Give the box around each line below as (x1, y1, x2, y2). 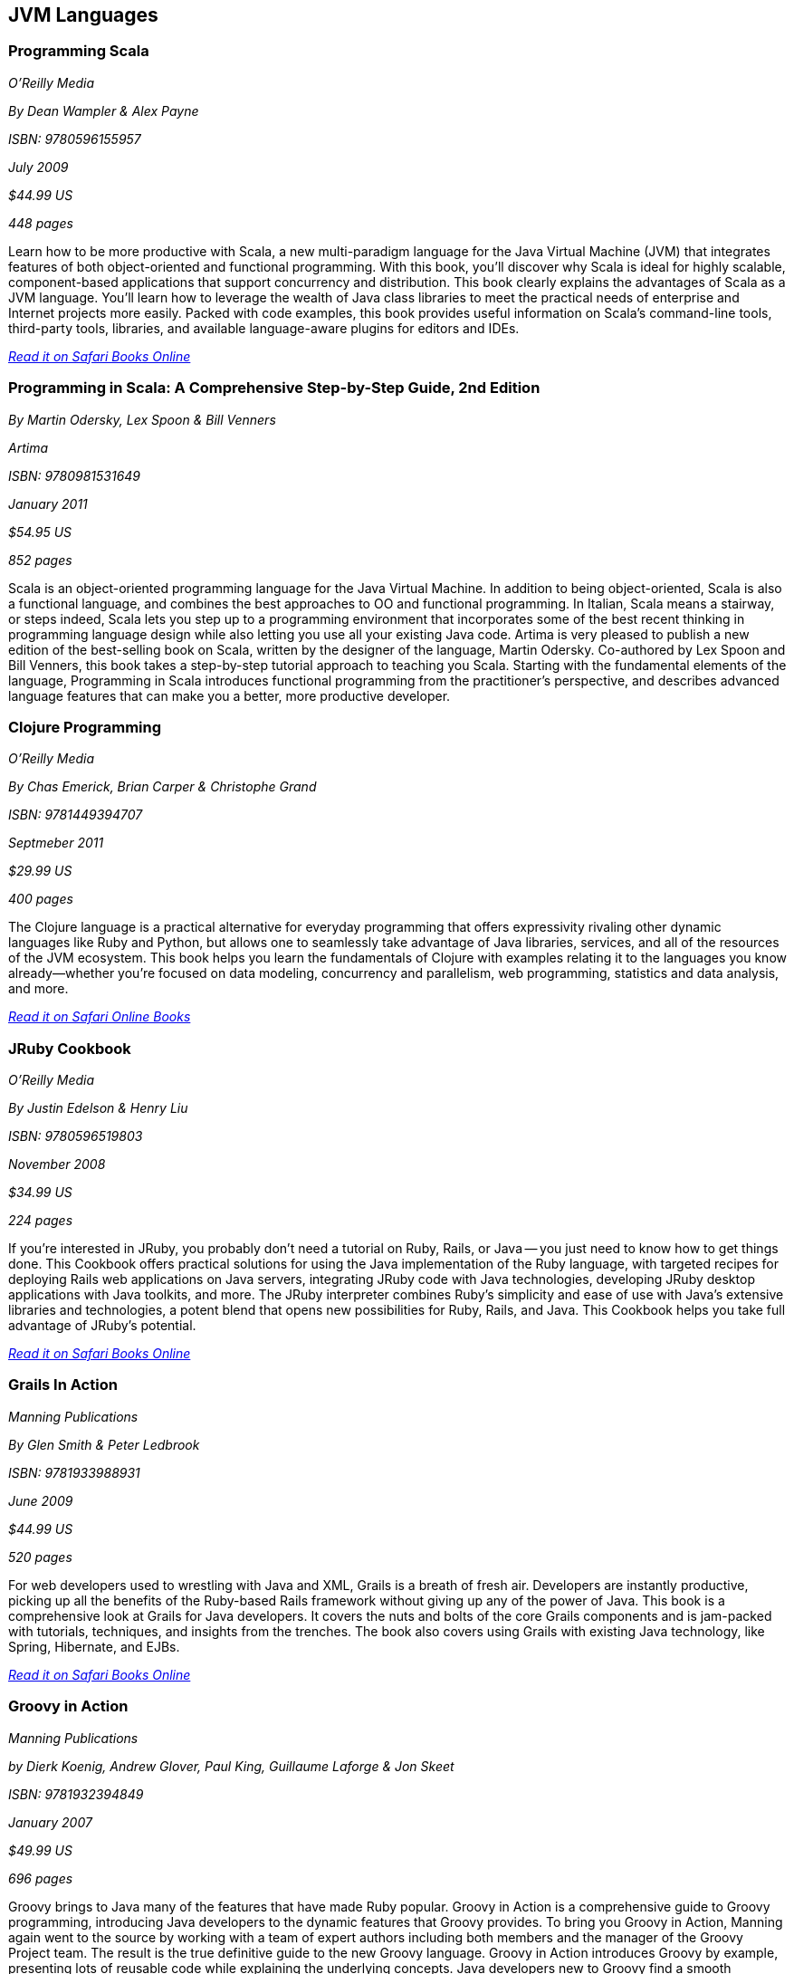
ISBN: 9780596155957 (8, 130, 141, 147)
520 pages (8, 1548, 72, 1565)
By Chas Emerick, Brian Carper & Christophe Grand (8, 779, 317, 795)
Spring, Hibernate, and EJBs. (8, 1638, 180, 1654)
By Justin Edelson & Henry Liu (8, 1100, 188, 1116)
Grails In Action (8, 1375, 118, 1394)
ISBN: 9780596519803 (8, 1128, 143, 1145)
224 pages (8, 1212, 73, 1229)
